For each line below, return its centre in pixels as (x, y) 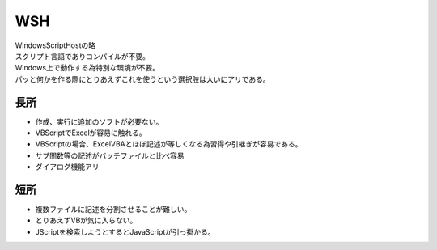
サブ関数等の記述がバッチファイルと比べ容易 (110, 155)
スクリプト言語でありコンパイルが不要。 (82, 56)
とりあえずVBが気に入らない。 (86, 220)
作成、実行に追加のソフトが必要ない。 (99, 121)
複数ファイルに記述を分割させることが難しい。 (113, 210)
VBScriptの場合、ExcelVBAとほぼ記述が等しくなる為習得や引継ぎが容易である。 (169, 144)
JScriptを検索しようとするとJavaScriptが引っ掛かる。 (125, 231)
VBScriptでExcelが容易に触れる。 (91, 133)
